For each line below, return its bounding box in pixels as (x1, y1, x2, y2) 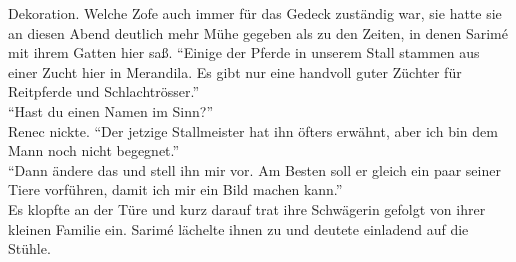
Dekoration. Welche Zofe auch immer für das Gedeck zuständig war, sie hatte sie (8, 3, 502, 23)
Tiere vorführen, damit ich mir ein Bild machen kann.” (8, 179, 343, 200)
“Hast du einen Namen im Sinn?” (8, 100, 214, 121)
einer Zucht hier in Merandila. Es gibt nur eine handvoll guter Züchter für (8, 61, 462, 82)
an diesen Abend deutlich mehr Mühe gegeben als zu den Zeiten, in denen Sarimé (8, 22, 508, 43)
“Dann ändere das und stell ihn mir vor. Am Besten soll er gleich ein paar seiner (8, 159, 501, 180)
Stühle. (8, 238, 51, 259)
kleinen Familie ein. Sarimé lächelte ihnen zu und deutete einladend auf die (8, 218, 469, 239)
